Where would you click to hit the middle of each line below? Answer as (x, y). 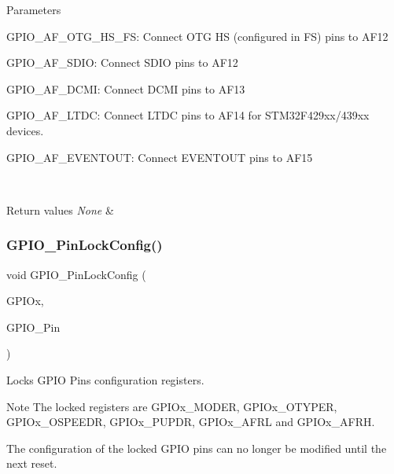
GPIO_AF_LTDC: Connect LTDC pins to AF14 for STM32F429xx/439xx (188, 115)
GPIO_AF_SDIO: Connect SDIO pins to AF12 (122, 62)
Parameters (34, 9)
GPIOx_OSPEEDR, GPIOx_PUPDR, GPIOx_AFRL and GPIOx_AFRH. (191, 422)
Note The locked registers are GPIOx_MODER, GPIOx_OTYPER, (172, 406)
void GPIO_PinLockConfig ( (76, 274)
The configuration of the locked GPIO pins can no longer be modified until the (197, 448)
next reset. (32, 463)
